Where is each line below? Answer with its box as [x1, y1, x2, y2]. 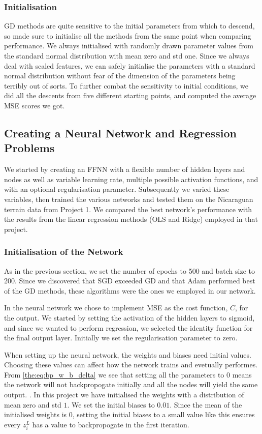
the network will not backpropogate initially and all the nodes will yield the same [4, 379, 258, 390]
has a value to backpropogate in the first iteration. [32, 419, 189, 429]
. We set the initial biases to [67, 399, 155, 410]
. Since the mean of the [170, 399, 242, 410]
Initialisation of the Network [4, 245, 123, 258]
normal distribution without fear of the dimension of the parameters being [4, 70, 236, 81]
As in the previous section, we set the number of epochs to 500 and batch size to [4, 265, 255, 276]
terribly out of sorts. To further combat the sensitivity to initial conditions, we [4, 80, 248, 91]
